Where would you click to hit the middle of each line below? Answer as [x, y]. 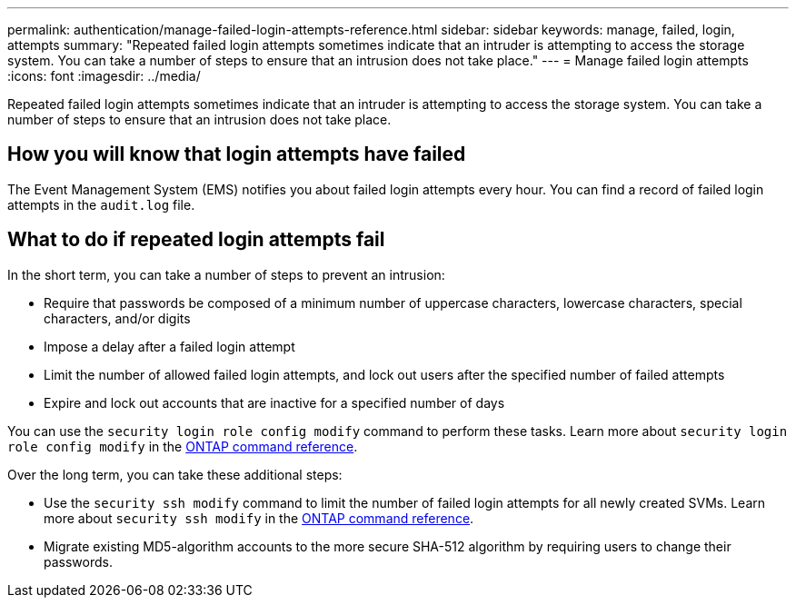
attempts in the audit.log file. [101, 204]
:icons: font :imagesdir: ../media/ [104, 76]
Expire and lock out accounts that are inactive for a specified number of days [274, 402]
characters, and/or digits [117, 318]
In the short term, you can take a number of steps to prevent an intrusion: [226, 274]
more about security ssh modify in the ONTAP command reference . [259, 518]
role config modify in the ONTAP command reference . [183, 446]
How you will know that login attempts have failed [237, 154]
